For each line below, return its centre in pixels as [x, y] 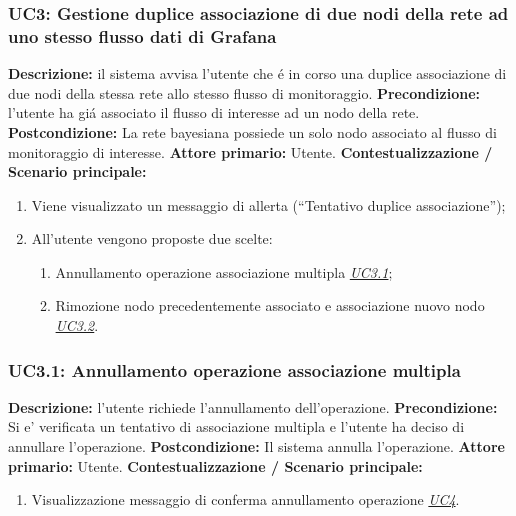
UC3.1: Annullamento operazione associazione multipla [234, 369]
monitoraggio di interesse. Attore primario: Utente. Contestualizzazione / [250, 151]
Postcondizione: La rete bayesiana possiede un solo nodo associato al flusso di [252, 131]
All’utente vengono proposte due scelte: [152, 238]
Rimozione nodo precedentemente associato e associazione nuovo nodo [270, 305]
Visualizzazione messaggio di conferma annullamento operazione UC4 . [245, 499]
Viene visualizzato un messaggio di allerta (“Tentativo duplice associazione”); [268, 204]
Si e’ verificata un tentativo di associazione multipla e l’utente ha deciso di [236, 426]
